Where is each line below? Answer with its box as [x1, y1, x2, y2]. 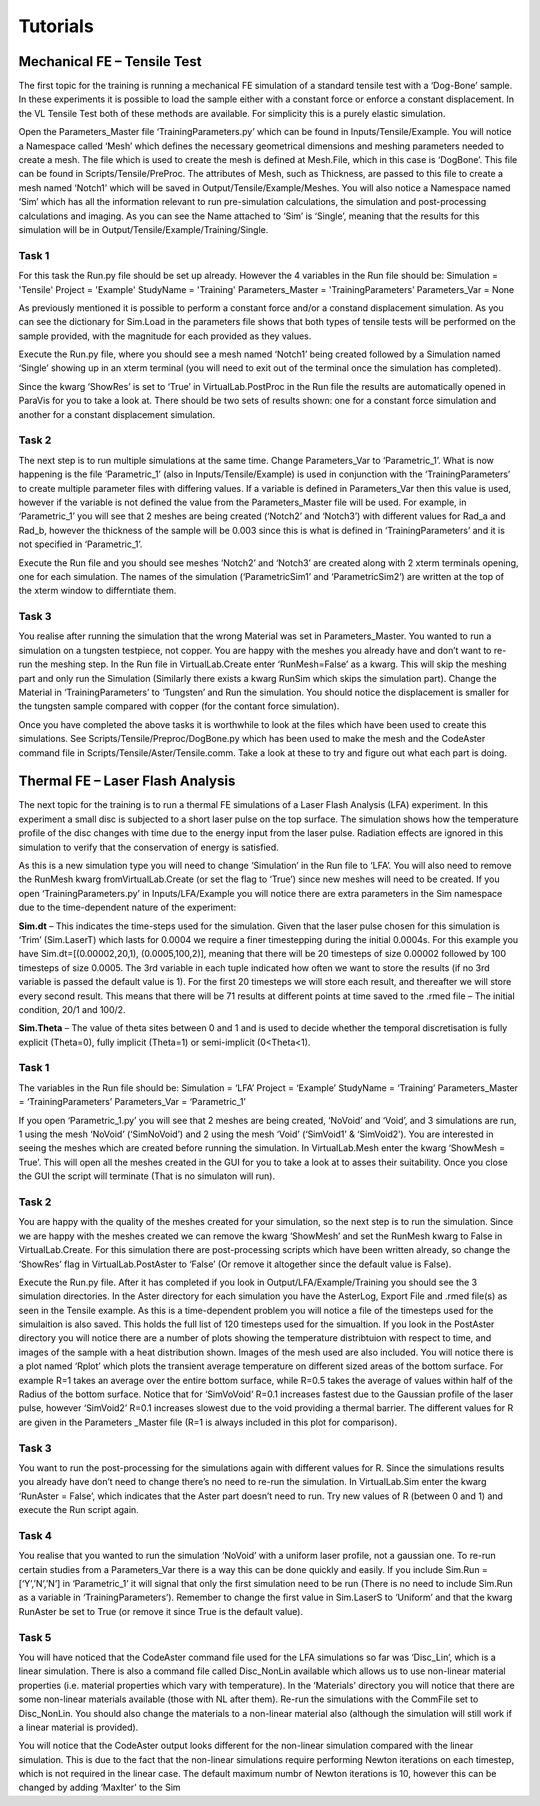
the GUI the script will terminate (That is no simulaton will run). [18, 1170, 276, 1182]
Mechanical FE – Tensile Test [18, 53, 202, 70]
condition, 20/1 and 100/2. [18, 1003, 126, 1015]
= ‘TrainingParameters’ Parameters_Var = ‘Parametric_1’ [18, 1096, 247, 1108]
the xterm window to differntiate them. [18, 585, 177, 597]
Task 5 [18, 1630, 52, 1644]
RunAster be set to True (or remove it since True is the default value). [18, 1605, 304, 1617]
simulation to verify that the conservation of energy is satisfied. [18, 841, 279, 853]
